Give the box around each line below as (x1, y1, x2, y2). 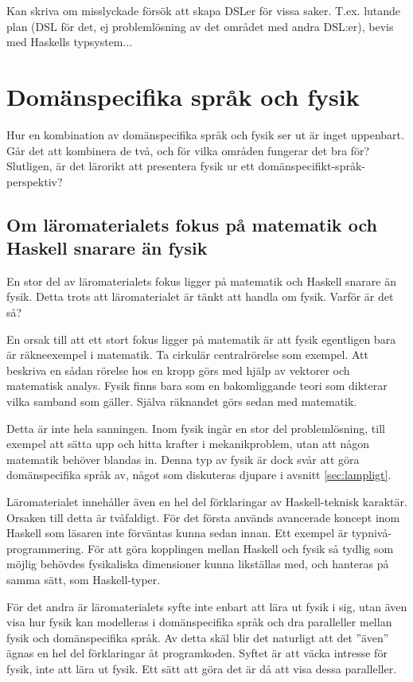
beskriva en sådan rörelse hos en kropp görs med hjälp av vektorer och (6, 361, 350, 378)
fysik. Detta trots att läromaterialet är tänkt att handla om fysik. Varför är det (6, 288, 394, 305)
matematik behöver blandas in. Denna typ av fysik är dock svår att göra (6, 450, 360, 467)
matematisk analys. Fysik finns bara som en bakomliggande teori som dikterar (6, 377, 388, 394)
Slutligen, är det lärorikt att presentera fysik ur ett (6, 158, 255, 174)
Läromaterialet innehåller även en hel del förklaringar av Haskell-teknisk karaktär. (6, 493, 407, 509)
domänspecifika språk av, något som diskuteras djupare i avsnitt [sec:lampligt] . (6, 466, 392, 483)
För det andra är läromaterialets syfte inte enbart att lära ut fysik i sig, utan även (6, 598, 407, 614)
